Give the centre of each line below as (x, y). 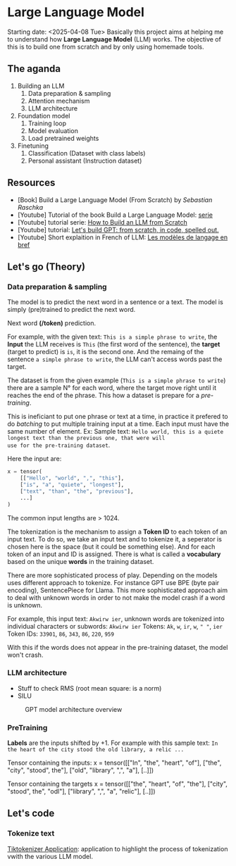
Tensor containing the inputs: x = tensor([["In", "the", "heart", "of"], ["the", (114, 763)
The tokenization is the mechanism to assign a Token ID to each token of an (117, 532)
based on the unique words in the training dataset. (81, 561)
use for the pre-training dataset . (59, 445)
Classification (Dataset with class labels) (87, 153)
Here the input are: (35, 459)
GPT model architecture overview (74, 709)
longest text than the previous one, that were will (86, 438)
